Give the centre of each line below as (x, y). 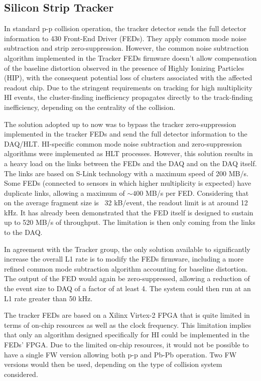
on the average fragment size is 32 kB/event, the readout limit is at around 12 (126, 203)
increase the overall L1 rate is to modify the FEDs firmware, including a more (124, 259)
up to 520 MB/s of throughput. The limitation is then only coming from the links (130, 222)
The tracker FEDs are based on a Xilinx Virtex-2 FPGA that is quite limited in (127, 315)
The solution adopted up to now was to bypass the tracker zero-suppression (120, 124)
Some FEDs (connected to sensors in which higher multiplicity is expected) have (128, 183)
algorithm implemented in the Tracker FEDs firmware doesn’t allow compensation (130, 57)
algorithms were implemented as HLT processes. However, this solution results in (128, 153)
